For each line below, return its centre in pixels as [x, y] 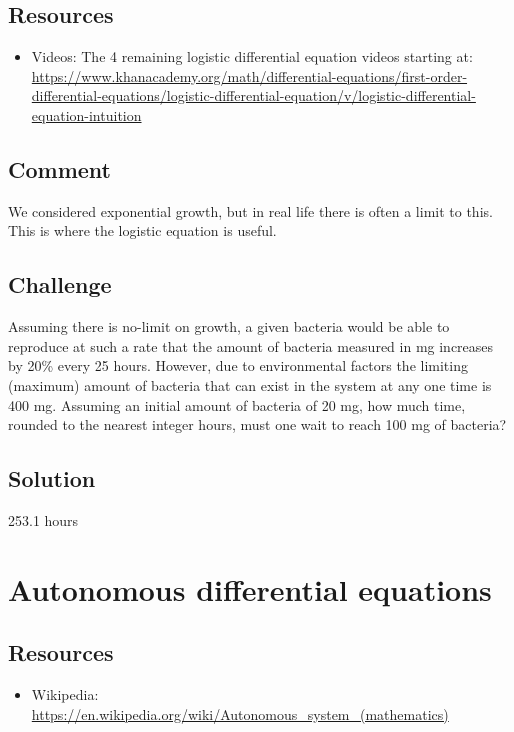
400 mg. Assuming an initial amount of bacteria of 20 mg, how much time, [237, 404]
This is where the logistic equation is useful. [142, 230]
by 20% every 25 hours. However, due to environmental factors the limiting [238, 365]
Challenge [60, 284]
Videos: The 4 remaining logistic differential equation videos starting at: [252, 56]
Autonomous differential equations [250, 588]
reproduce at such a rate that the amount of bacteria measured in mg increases [251, 345]
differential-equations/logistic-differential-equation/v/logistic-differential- [253, 95]
